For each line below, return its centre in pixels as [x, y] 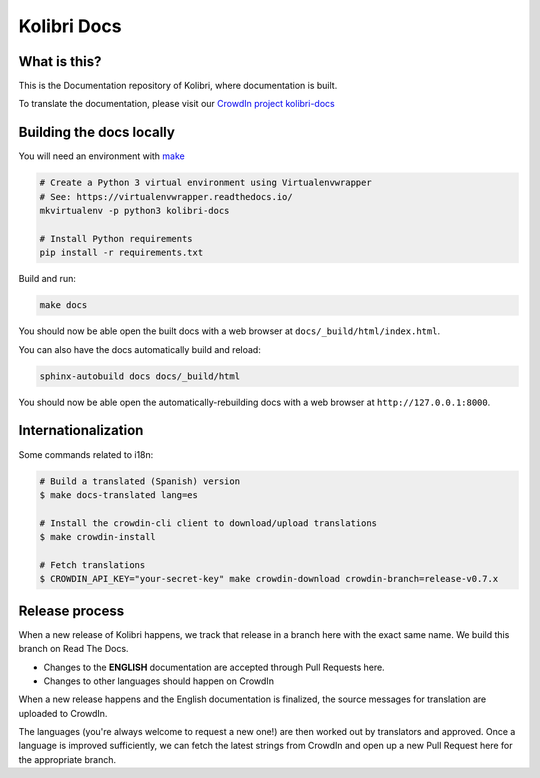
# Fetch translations [92, 564]
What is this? [60, 61]
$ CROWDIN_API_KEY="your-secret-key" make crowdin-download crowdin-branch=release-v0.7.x [269, 579]
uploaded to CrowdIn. [63, 713]
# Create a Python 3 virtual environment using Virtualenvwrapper [205, 183]
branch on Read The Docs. [73, 649]
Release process [71, 610]
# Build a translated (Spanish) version [139, 481]
